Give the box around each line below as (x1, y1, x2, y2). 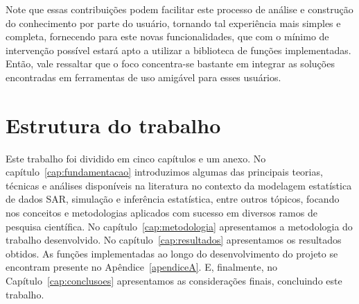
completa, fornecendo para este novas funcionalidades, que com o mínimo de (6, 29, 329, 44)
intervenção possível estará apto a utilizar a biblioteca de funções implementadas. (6, 42, 351, 57)
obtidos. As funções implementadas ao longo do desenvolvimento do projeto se (6, 246, 338, 260)
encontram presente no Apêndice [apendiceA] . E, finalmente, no (6, 260, 277, 274)
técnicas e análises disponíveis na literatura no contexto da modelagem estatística (6, 178, 352, 192)
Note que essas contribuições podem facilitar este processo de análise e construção (6, 2, 353, 16)
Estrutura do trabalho (6, 110, 221, 139)
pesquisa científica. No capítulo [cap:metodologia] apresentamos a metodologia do (6, 219, 353, 233)
